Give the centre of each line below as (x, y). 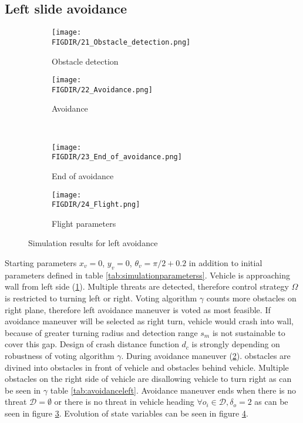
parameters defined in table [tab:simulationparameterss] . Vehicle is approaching (147, 275)
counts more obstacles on (251, 298)
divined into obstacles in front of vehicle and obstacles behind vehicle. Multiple (147, 367)
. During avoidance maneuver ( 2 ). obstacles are (206, 355)
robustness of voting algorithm (60, 355)
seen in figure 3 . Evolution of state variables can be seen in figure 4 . (127, 413)
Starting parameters (41, 263)
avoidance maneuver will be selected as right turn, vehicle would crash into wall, (149, 321)
